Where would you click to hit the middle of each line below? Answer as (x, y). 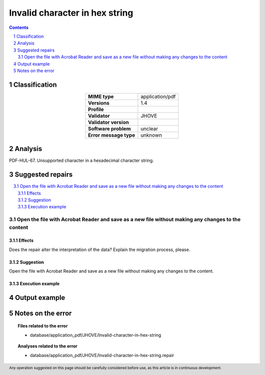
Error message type (112, 135)
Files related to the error (43, 326)
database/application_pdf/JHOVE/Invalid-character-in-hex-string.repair (102, 355)
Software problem (109, 128)
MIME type (101, 97)
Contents (19, 27)
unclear (149, 128)
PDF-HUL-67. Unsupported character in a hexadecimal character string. (81, 161)
